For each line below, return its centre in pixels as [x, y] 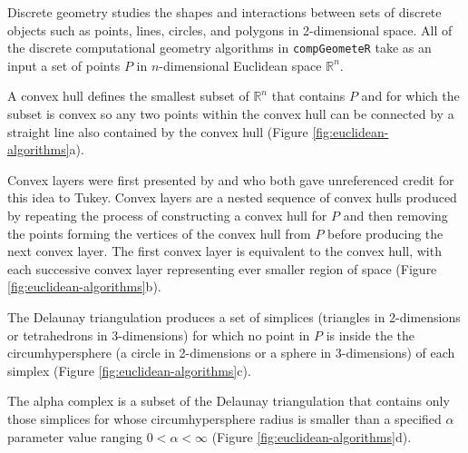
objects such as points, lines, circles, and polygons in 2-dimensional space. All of [230, 30]
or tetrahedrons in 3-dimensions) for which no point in [159, 335]
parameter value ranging [75, 436]
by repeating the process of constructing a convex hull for [167, 215]
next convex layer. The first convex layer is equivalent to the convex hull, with [224, 251]
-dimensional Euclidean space [240, 65]
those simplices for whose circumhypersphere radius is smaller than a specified [224, 418]
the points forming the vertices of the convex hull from [159, 233]
